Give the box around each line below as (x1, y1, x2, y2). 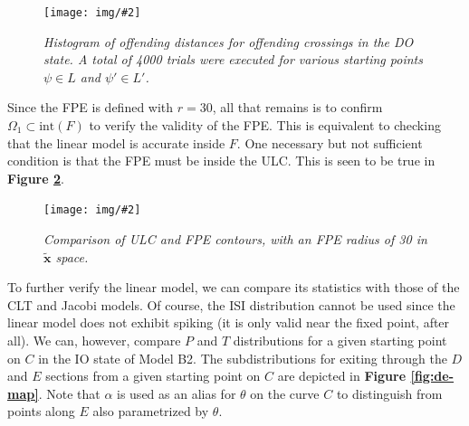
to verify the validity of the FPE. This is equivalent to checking (89, 116, 441, 135)
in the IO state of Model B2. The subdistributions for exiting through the (38, 348, 447, 367)
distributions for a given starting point (233, 331, 447, 350)
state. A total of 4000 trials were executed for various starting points (43, 50, 423, 69)
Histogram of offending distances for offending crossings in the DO (43, 32, 414, 51)
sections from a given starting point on (45, 366, 261, 385)
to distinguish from (336, 383, 443, 402)
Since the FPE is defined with (7, 98, 174, 117)
